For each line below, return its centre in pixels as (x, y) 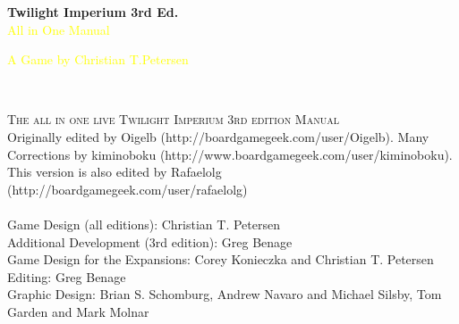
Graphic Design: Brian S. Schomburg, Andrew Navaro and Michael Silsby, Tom (225, 294)
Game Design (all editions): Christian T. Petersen (144, 224)
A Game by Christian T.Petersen (98, 59)
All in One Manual (59, 29)
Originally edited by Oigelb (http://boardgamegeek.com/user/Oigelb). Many (218, 136)
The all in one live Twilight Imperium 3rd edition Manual (173, 119)
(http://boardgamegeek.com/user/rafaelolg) (127, 189)
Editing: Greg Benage (67, 276)
